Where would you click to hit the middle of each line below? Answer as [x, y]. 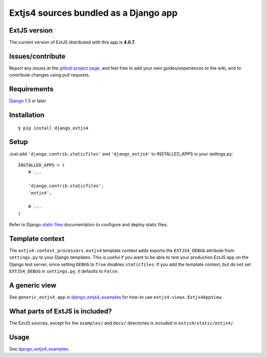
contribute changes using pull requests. [49, 75]
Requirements [31, 89]
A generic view [33, 285]
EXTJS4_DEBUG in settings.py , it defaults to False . [64, 271]
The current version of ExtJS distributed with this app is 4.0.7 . [72, 42]
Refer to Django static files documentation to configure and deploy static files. [89, 225]
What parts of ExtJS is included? [61, 311]
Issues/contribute [37, 56]
